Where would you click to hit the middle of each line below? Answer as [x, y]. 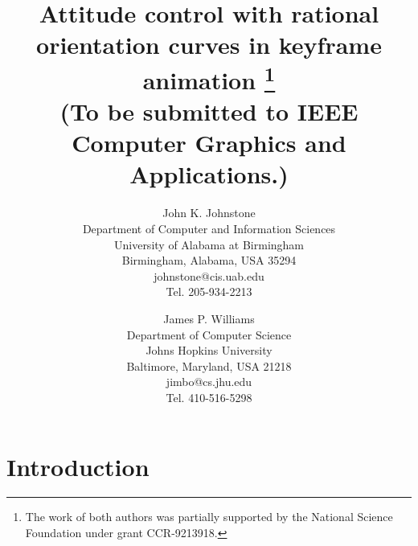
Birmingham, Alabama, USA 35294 [209, 260]
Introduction [78, 466]
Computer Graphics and [209, 143]
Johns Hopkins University [209, 350]
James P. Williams [209, 318]
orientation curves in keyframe [209, 45]
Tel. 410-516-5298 [209, 397]
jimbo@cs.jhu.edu [209, 382]
